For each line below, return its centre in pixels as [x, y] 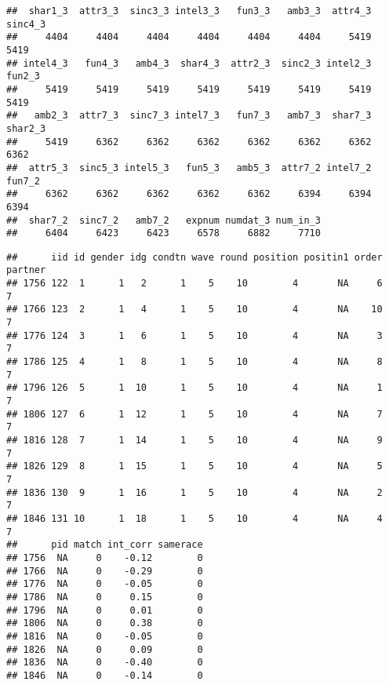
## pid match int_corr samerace [105, 545]
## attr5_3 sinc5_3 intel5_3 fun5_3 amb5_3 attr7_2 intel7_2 [189, 168]
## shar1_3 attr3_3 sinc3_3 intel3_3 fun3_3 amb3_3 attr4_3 [189, 11]
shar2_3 [26, 128]
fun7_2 [23, 181]
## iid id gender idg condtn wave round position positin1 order [194, 257]
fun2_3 [23, 77]
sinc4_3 [26, 24]
